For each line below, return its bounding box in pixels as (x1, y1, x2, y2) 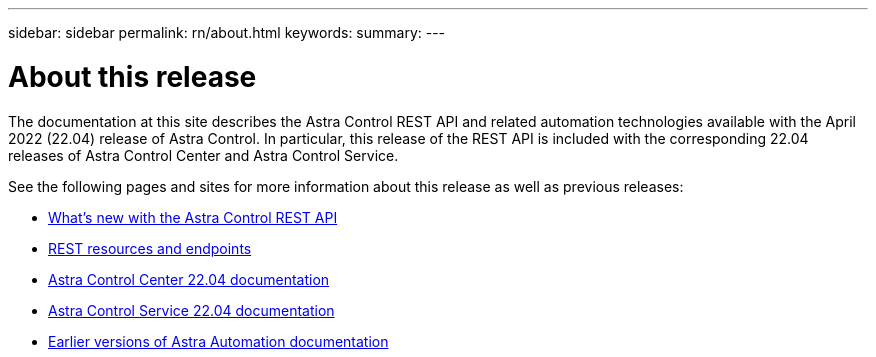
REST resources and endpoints (48, 239, 252, 257)
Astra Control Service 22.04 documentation (48, 301, 335, 319)
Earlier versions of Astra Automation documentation (48, 332, 389, 350)
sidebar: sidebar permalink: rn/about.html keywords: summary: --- (8, 24, 446, 41)
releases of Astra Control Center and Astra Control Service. (8, 146, 399, 164)
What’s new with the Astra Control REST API (48, 208, 338, 226)
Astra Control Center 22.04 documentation (48, 270, 330, 288)
